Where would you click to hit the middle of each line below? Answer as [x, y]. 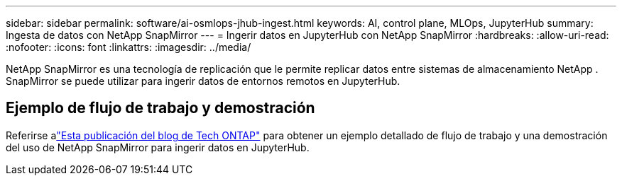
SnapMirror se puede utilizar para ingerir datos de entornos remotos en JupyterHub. [203, 81]
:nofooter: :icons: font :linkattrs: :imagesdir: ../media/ [129, 47]
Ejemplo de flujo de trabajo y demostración [160, 108]
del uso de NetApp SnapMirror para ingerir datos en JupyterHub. [158, 147]
